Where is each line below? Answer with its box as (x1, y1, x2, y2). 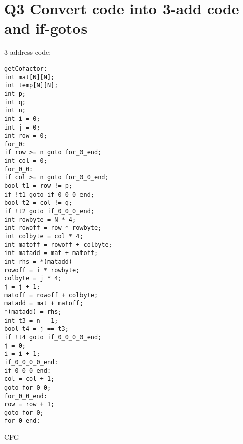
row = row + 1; (4, 401, 55, 408)
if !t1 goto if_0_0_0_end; (4, 191, 94, 198)
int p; (4, 90, 26, 97)
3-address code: (4, 47, 51, 57)
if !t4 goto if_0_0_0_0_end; (4, 333, 102, 341)
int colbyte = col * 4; (4, 233, 84, 240)
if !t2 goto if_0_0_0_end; (4, 208, 94, 215)
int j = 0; (4, 123, 40, 131)
